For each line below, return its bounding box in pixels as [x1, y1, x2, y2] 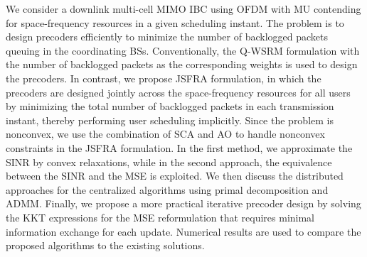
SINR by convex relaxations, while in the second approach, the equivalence [6, 154, 332, 169]
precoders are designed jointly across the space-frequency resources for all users [6, 84, 351, 99]
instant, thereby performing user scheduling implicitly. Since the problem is [6, 112, 334, 127]
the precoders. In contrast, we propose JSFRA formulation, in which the [6, 70, 321, 85]
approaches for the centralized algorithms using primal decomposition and [6, 182, 329, 197]
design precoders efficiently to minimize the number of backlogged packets [6, 29, 328, 44]
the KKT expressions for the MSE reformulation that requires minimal [6, 209, 315, 224]
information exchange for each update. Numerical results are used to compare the [6, 224, 361, 239]
